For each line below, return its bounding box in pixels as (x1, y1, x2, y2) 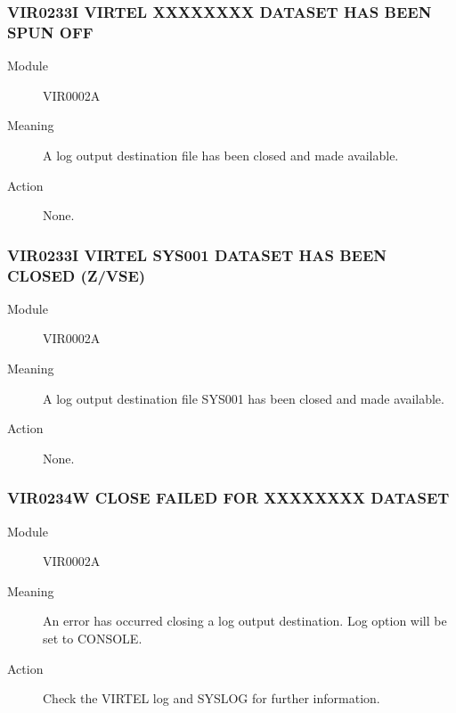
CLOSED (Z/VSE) (7, 264, 146, 286)
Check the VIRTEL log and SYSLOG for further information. (43, 689, 380, 708)
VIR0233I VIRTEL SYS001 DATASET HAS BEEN (7, 243, 387, 266)
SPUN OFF (7, 20, 94, 43)
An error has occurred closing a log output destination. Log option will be (43, 611, 447, 630)
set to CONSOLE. (43, 629, 142, 647)
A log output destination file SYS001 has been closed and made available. (43, 389, 444, 407)
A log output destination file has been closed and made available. (43, 145, 399, 164)
